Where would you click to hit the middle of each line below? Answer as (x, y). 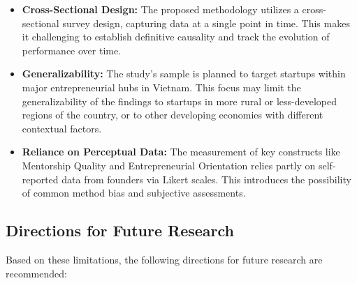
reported (40, 179)
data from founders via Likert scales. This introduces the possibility (206, 179)
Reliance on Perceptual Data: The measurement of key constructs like (181, 152)
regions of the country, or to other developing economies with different (173, 115)
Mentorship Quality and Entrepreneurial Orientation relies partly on (169, 165)
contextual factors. (62, 128)
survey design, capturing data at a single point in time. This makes (206, 23)
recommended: (36, 273)
